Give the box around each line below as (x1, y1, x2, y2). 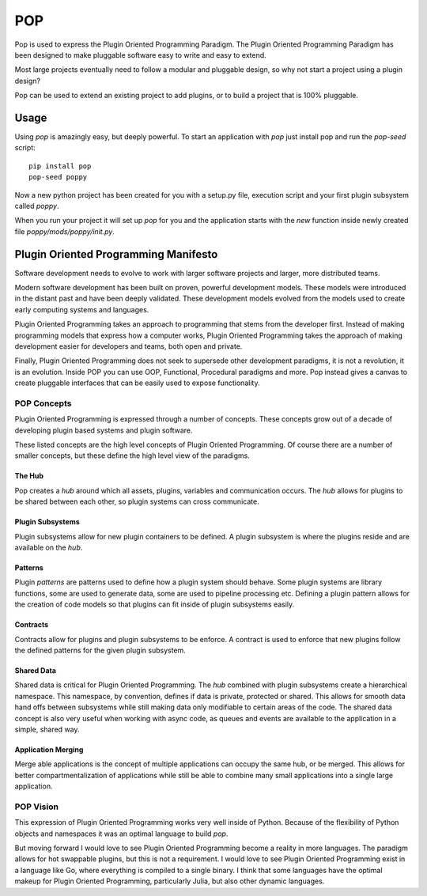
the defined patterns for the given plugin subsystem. (14, 645, 186, 655)
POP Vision (14, 801, 59, 812)
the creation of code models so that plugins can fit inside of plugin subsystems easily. (14, 599, 295, 609)
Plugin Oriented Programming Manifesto (14, 248, 218, 261)
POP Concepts (14, 398, 72, 409)
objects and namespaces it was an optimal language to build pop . (14, 829, 229, 838)
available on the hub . (14, 543, 83, 553)
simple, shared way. (14, 724, 80, 734)
